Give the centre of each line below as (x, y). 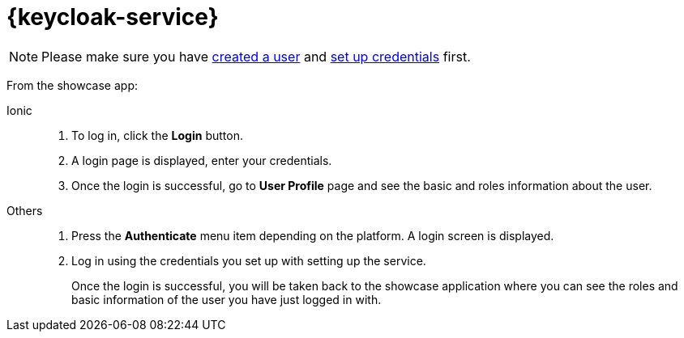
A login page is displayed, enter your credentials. (202, 160)
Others (25, 210)
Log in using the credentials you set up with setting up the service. (249, 260)
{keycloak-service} (113, 17)
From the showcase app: (72, 85)
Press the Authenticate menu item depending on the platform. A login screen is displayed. (313, 235)
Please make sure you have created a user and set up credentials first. (256, 56)
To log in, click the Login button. (157, 135)
